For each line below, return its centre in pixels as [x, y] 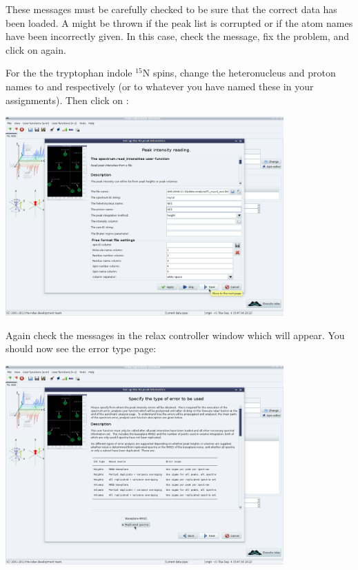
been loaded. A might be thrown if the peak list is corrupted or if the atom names [179, 22]
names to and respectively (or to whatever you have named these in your [160, 86]
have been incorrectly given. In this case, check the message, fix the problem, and [178, 36]
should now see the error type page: [81, 348]
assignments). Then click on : [67, 100]
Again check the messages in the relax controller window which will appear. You [175, 335]
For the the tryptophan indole [69, 73]
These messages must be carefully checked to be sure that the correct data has [171, 9]
